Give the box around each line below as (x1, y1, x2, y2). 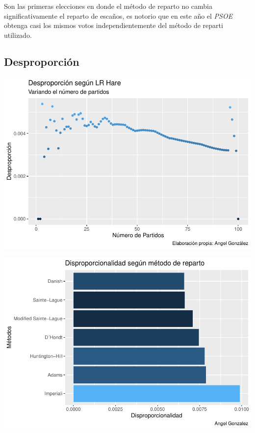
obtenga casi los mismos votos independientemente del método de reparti (4, 20, 223, 30)
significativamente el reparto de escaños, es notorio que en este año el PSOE (4, 10, 233, 21)
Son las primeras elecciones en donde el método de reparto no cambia (4, 1, 213, 11)
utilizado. (4, 29, 32, 40)
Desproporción (4, 54, 79, 69)
